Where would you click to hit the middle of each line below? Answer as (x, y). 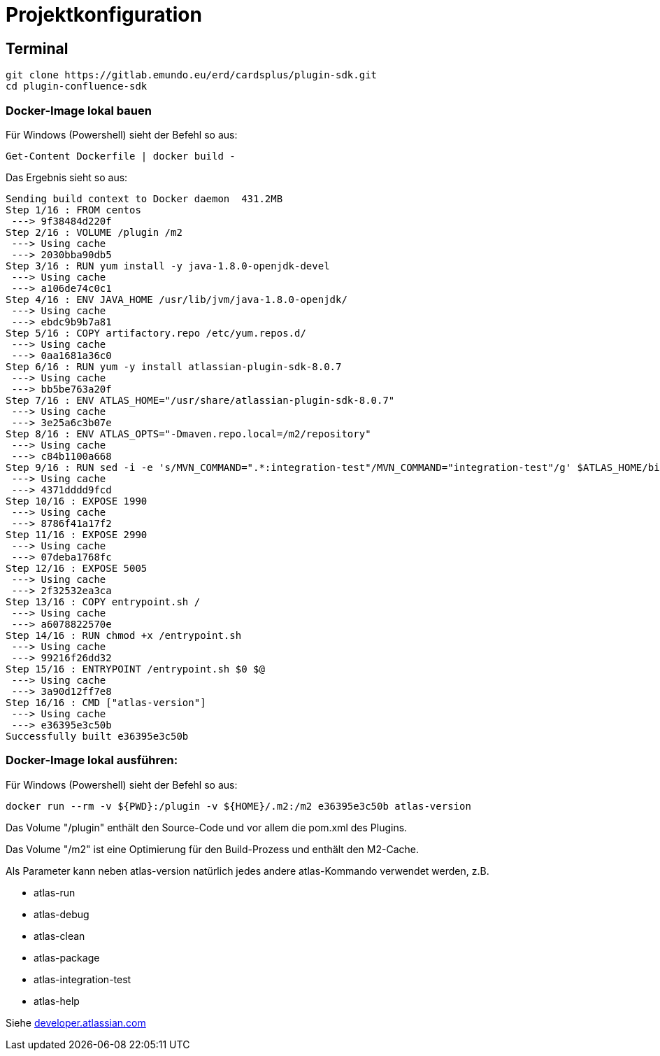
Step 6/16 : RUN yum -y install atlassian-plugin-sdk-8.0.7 (174, 366)
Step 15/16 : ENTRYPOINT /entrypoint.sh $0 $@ (135, 669)
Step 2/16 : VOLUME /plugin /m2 (94, 232)
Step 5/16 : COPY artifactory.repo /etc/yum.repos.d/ (156, 333)
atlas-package (67, 957)
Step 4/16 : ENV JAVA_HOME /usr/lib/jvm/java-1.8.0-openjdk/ (177, 299)
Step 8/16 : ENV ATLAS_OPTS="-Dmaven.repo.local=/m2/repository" (188, 434)
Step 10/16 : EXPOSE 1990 (77, 501)
